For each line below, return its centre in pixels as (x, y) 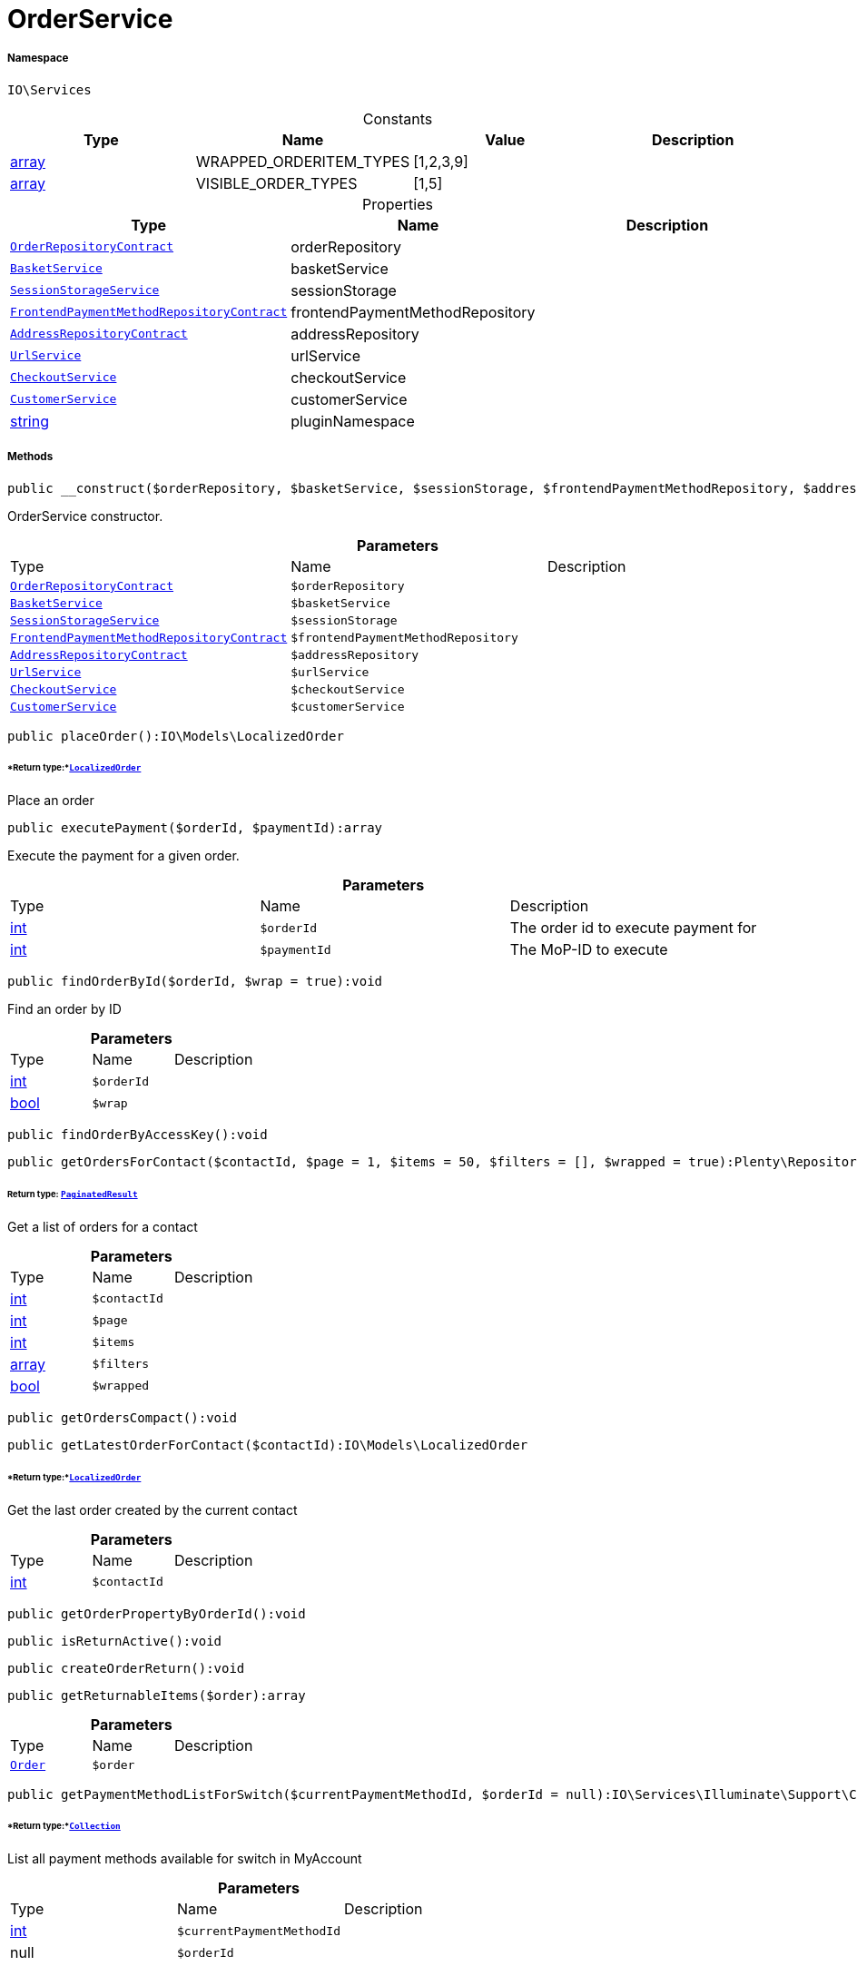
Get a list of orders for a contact (103, 1226)
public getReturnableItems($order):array (157, 1695)
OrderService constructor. (85, 516)
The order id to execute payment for (633, 928)
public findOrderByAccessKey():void (138, 1135)
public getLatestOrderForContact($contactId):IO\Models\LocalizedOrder (268, 1445)
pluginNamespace (353, 421)
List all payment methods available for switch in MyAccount (185, 1859)
